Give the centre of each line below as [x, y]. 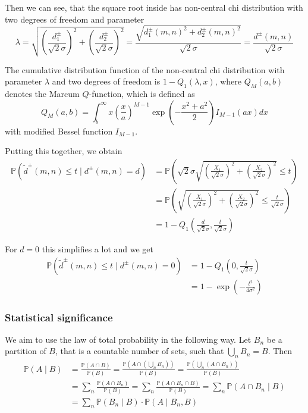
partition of [26, 351]
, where [228, 81]
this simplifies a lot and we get [98, 248]
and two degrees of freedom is [106, 81]
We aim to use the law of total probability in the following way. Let [128, 339]
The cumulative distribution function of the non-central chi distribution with [145, 69]
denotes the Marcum [42, 94]
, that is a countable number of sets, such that [139, 351]
